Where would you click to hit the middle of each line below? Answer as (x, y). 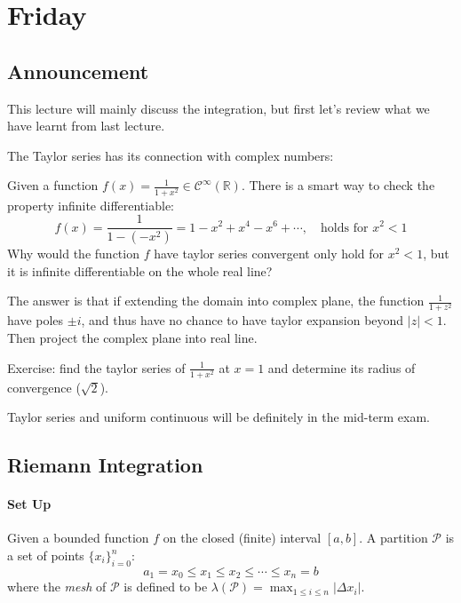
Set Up (29, 504)
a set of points (46, 555)
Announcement (78, 71)
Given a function (53, 185)
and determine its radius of (342, 367)
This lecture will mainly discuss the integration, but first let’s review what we (219, 108)
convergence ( (44, 387)
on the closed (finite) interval (242, 538)
